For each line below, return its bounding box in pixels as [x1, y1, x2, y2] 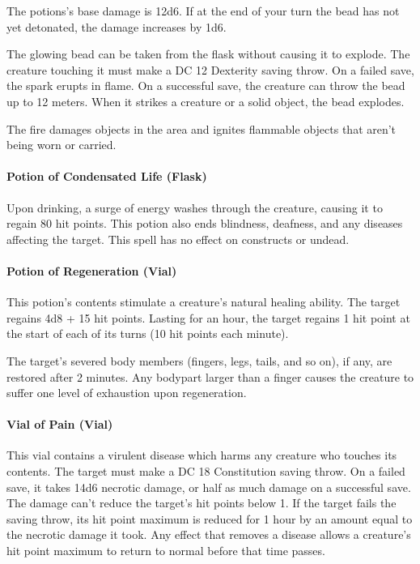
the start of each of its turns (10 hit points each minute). [6, 325, 289, 342]
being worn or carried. [6, 136, 117, 153]
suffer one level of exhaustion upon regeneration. [6, 384, 247, 401]
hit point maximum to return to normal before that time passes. [6, 542, 325, 559]
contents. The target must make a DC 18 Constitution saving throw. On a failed [6, 463, 405, 480]
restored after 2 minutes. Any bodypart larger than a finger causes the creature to [6, 368, 414, 385]
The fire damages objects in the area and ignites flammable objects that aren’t [6, 120, 397, 137]
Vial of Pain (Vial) [6, 416, 113, 433]
